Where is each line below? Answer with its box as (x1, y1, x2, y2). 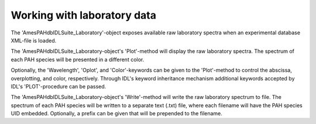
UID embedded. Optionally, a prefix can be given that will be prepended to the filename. (11, 110, 222, 117)
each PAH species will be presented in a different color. (11, 56, 145, 63)
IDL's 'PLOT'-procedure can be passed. (11, 83, 107, 90)
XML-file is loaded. (11, 37, 57, 44)
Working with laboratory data (11, 9, 157, 22)
